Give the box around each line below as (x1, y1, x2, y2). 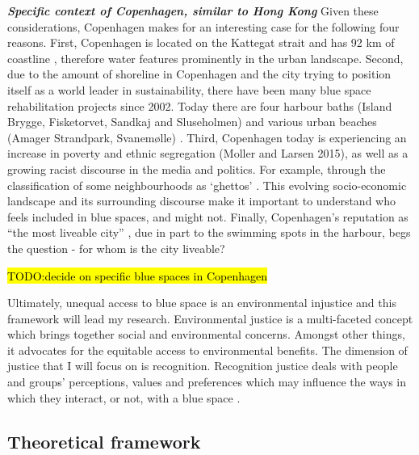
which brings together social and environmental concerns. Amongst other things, (7, 326, 405, 343)
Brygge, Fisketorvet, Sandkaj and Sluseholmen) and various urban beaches (7, 113, 377, 130)
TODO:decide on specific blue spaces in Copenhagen (7, 267, 268, 284)
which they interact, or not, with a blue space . (7, 389, 241, 406)
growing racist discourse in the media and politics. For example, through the (7, 160, 386, 177)
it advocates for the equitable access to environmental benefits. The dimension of (7, 341, 408, 358)
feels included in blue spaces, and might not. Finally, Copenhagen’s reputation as (7, 208, 409, 225)
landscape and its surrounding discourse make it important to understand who (7, 192, 396, 209)
